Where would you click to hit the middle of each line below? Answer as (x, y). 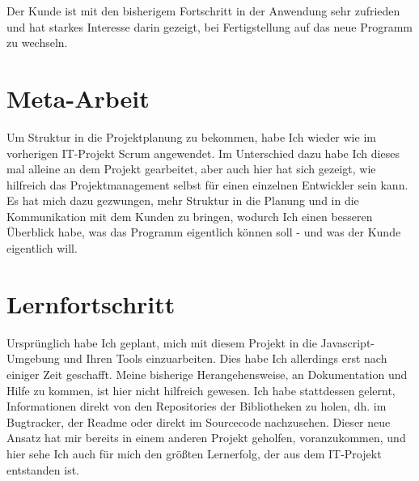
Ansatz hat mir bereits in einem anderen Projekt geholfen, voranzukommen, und (206, 438)
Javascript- (347, 342)
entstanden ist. (43, 469)
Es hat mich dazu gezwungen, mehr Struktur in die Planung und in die (183, 200)
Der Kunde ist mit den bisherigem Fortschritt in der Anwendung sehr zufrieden (203, 11)
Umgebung (33, 358)
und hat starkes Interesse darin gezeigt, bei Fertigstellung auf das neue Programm (209, 26)
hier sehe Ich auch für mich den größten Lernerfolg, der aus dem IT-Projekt (194, 453)
